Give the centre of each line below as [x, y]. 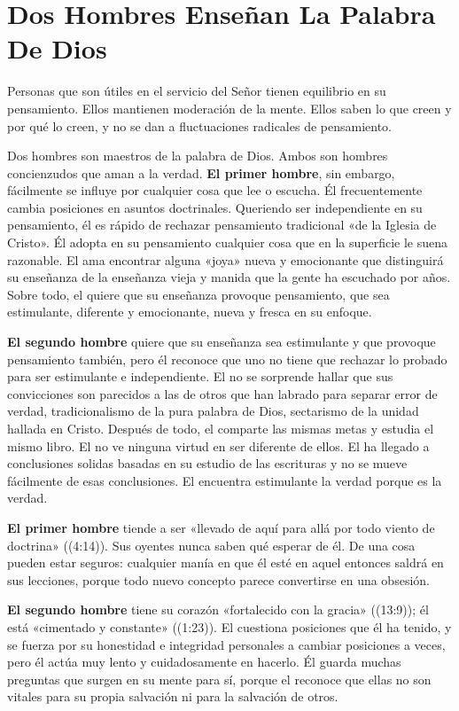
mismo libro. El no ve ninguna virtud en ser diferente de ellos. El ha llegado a [218, 445]
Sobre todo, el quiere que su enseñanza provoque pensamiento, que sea [198, 294]
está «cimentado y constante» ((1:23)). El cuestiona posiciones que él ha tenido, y [229, 626]
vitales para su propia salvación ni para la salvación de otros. [173, 696]
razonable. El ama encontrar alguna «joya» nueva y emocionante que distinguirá [226, 259]
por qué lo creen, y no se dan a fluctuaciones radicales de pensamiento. [200, 125]
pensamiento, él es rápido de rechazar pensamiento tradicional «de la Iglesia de [222, 225]
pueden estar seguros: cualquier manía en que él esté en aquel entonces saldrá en [226, 563]
